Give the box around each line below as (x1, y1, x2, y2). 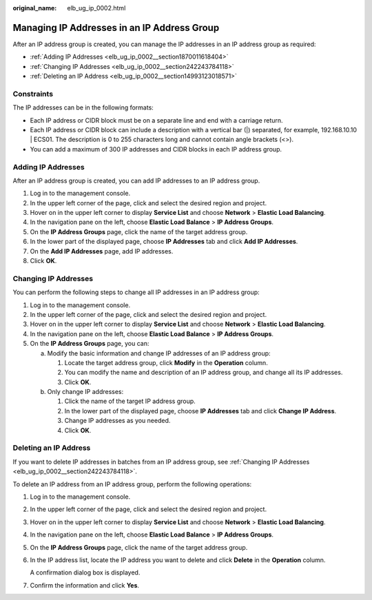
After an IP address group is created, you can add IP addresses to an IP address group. (12, 176, 260, 185)
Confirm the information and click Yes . (30, 581, 140, 589)
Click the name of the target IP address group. (64, 397, 196, 406)
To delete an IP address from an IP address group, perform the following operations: (12, 479, 252, 488)
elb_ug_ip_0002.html (67, 4, 126, 12)
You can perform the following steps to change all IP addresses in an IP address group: (12, 288, 260, 296)
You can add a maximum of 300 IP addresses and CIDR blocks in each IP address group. (30, 145, 282, 153)
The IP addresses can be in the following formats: (12, 103, 154, 112)
